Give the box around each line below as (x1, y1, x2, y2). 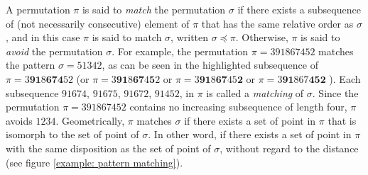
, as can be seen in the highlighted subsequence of (102, 57, 318, 72)
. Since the (312, 85, 359, 100)
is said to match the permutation (82, 2, 226, 16)
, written (171, 30, 209, 45)
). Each (329, 71, 361, 86)
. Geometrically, (55, 113, 125, 128)
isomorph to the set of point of (6, 127, 139, 142)
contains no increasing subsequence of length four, (129, 99, 347, 114)
